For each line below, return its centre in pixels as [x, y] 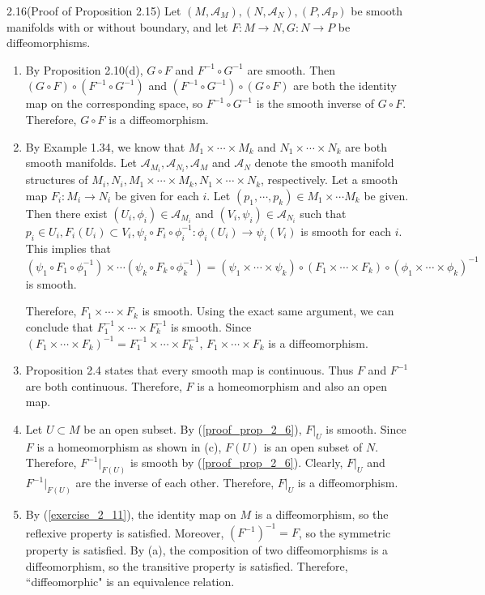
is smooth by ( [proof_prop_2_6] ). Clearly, [236, 462]
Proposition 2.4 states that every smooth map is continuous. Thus [189, 370]
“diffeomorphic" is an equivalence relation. [130, 582]
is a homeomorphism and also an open [292, 385]
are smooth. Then [291, 69]
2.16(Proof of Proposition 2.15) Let [94, 11]
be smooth [377, 11]
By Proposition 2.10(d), [84, 69]
